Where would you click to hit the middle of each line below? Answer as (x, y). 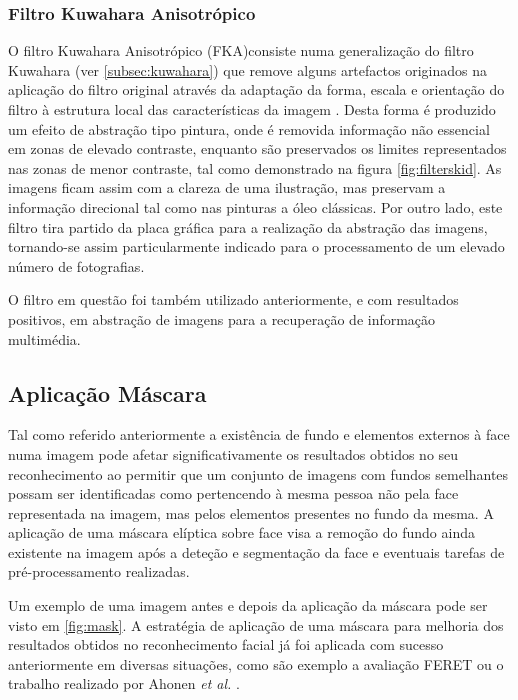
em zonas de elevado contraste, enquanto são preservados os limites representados (257, 148)
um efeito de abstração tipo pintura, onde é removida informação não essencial (249, 128)
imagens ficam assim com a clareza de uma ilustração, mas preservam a (227, 187)
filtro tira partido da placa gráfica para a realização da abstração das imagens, (248, 226)
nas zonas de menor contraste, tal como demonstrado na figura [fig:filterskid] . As (255, 167)
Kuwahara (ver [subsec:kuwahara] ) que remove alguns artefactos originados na (247, 69)
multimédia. (44, 338)
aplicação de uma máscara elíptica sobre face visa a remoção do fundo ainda (241, 532)
